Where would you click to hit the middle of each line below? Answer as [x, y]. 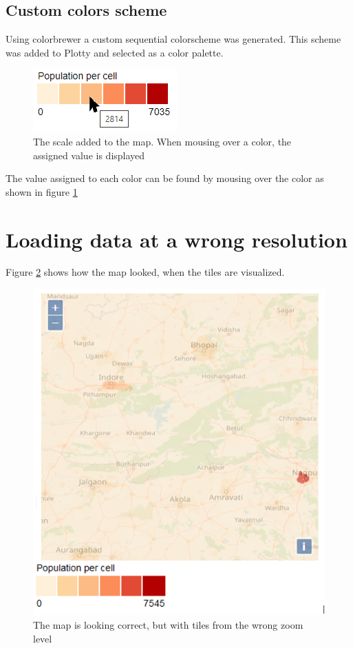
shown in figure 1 [42, 191]
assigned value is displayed [89, 155]
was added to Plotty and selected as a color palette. [115, 52]
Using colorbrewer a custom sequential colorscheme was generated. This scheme [173, 39]
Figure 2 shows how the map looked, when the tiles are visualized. [145, 272]
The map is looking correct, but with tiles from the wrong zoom [168, 624]
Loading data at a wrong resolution [176, 239]
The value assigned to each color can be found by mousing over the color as [165, 178]
